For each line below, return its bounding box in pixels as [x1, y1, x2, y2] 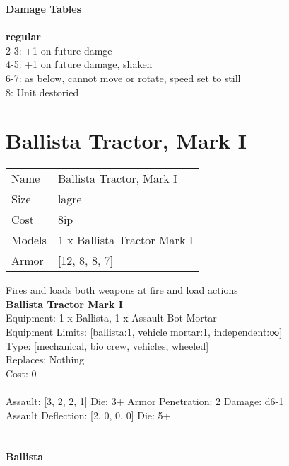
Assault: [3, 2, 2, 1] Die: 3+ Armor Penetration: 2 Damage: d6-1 [6, 394, 284, 409]
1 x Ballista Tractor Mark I [57, 232, 194, 249]
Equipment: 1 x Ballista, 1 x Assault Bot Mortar [6, 310, 217, 325]
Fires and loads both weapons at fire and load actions [6, 283, 238, 297]
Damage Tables [6, 1, 82, 16]
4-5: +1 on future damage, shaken [6, 57, 153, 72]
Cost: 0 [6, 365, 37, 380]
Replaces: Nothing [6, 352, 85, 367]
